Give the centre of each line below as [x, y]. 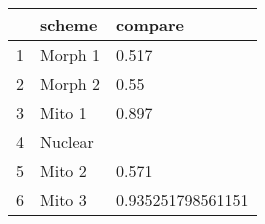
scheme [69, 24]
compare [150, 24]
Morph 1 [70, 54]
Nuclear [67, 141]
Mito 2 [63, 170]
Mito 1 [63, 112]
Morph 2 [70, 83]
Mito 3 [63, 199]
